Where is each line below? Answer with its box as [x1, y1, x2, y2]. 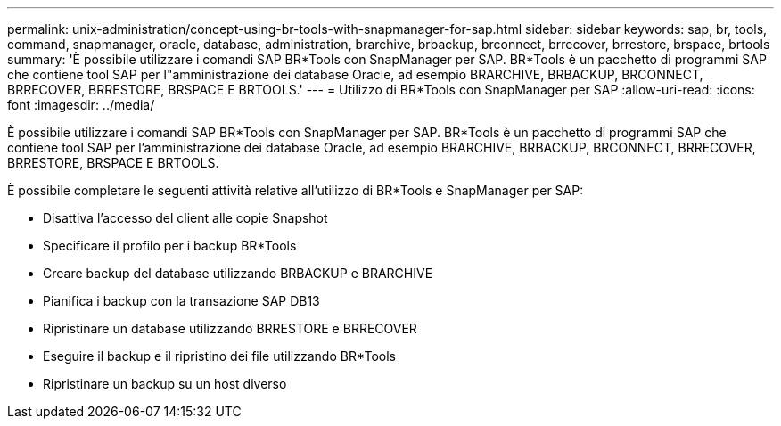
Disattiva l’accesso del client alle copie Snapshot [43, 210, 328, 225]
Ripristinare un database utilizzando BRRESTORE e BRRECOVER [43, 321, 417, 336]
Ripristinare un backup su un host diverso [43, 376, 287, 391]
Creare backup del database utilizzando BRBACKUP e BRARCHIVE [43, 266, 433, 281]
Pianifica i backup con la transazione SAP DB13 [43, 293, 320, 308]
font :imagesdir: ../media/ [7, 97, 155, 112]
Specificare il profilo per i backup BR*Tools [43, 238, 297, 253]
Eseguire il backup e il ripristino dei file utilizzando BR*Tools [43, 348, 396, 364]
